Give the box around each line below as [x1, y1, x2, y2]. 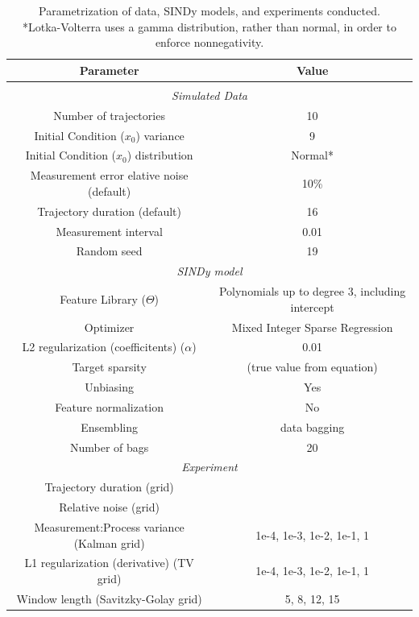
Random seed [76, 242, 143, 259]
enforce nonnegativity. [155, 34, 264, 51]
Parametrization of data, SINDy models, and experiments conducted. [39, 2, 380, 19]
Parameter [79, 61, 139, 78]
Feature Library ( [60, 290, 146, 307]
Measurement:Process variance [34, 518, 185, 535]
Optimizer [84, 318, 135, 335]
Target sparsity [72, 358, 147, 375]
